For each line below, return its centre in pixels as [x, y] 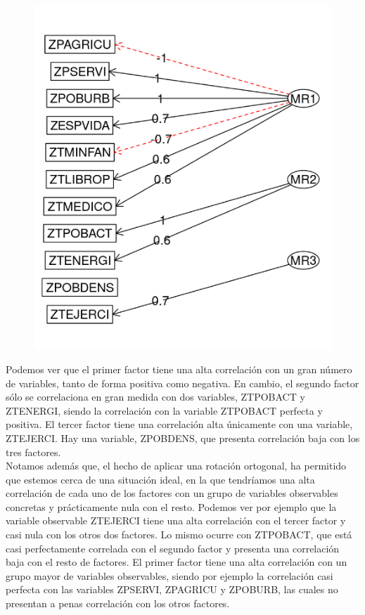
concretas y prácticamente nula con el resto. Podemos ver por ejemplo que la [171, 506]
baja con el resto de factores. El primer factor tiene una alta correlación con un [177, 562]
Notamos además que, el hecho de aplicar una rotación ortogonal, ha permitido [176, 466]
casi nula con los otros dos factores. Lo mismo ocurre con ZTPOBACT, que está [179, 535]
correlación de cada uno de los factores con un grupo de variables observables [172, 493]
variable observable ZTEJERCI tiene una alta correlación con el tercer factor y [176, 520]
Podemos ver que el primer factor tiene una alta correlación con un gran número [179, 369]
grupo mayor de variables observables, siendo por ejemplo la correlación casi [169, 575]
